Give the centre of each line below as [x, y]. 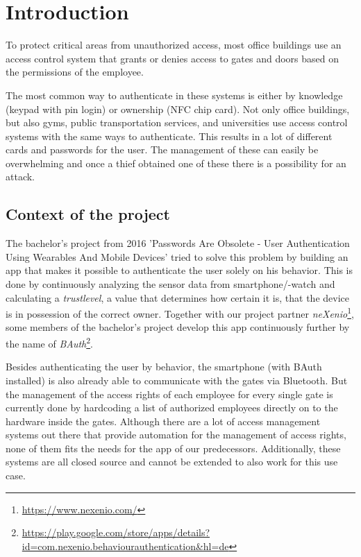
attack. [20, 177]
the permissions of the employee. [75, 72]
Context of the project [88, 214]
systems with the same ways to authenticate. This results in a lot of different [169, 136]
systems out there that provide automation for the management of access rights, [176, 435]
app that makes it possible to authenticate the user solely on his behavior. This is [179, 270]
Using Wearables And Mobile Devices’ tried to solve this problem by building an [177, 256]
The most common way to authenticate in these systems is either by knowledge [174, 95]
